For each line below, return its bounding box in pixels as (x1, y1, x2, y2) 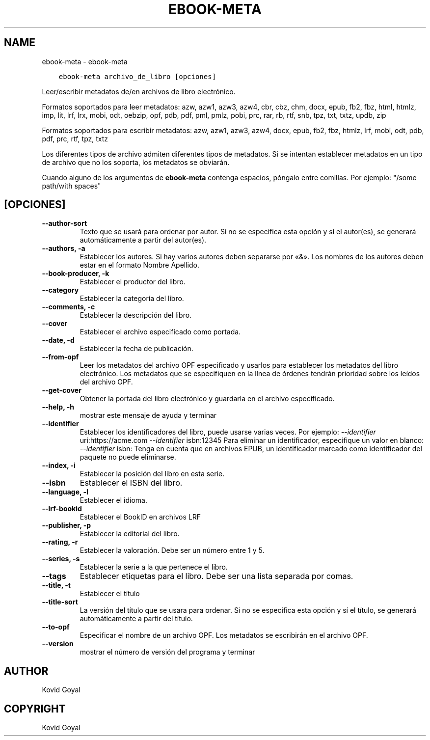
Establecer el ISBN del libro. (80, 478, 183, 488)
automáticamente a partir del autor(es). (80, 236, 207, 245)
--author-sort (42, 219, 87, 228)
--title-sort (42, 598, 78, 606)
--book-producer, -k (42, 269, 109, 278)
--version (42, 639, 74, 648)
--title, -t (42, 581, 71, 590)
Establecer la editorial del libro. (80, 529, 180, 538)
